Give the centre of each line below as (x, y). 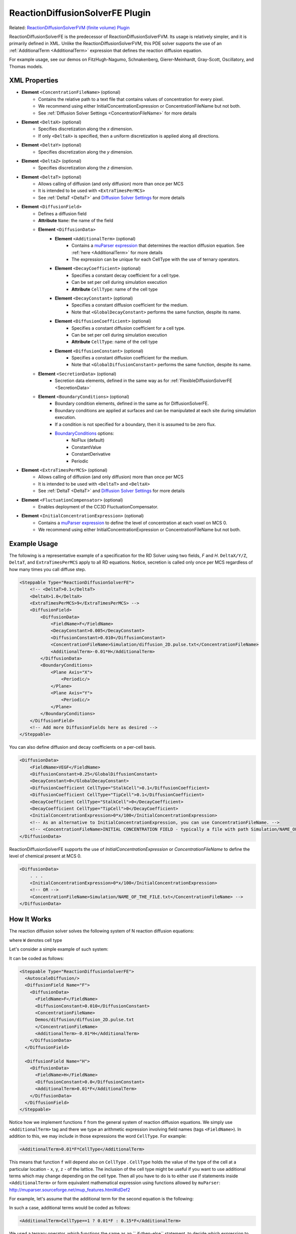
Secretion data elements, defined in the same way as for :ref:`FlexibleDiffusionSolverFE (144, 381)
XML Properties (34, 81)
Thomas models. (26, 66)
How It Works (30, 919)
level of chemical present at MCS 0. (45, 856)
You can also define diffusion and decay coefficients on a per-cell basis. (83, 747)
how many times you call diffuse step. (48, 569)
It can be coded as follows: (37, 958)
